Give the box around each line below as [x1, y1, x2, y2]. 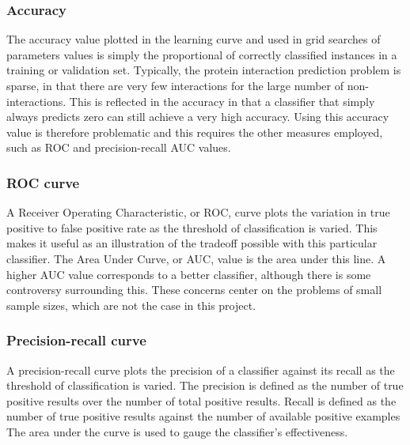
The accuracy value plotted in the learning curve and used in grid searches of [6, 31, 381, 47]
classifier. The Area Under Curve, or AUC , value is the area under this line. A [6, 250, 386, 266]
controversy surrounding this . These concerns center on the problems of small [6, 281, 382, 298]
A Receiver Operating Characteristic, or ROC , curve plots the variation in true [6, 204, 390, 221]
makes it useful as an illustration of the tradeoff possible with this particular [6, 235, 378, 251]
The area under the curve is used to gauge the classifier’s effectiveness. [6, 423, 348, 439]
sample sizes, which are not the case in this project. [6, 296, 256, 313]
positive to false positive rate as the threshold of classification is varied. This [6, 219, 378, 236]
